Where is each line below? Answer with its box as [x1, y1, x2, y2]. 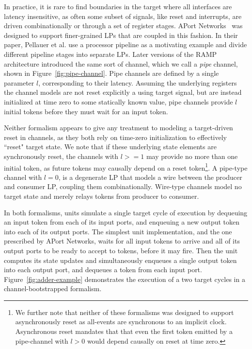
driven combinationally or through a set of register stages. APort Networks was [4, 20, 243, 31]
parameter [4, 77, 34, 87]
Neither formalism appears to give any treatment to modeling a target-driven [4, 122, 233, 133]
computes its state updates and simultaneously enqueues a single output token [4, 255, 237, 265]
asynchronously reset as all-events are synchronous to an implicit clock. [15, 316, 227, 327]
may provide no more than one [146, 151, 238, 161]
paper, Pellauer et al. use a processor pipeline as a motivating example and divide [4, 39, 247, 50]
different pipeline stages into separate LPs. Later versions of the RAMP [4, 49, 217, 59]
